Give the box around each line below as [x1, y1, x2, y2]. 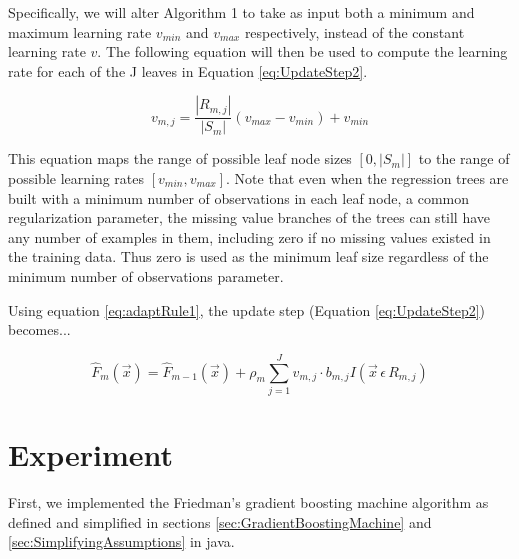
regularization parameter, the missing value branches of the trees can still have [8, 207, 491, 228]
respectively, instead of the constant [244, 21, 465, 42]
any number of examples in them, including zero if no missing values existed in [8, 226, 491, 247]
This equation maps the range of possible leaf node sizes [8, 148, 352, 169]
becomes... [8, 319, 71, 340]
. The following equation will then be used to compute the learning [97, 41, 508, 62]
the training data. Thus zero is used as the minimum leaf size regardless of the [8, 246, 489, 267]
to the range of [418, 148, 510, 169]
